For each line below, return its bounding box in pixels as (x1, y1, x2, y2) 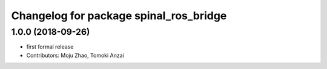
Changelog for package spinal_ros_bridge (11, 9, 227, 22)
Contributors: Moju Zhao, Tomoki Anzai (26, 52, 124, 59)
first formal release (26, 43, 74, 50)
